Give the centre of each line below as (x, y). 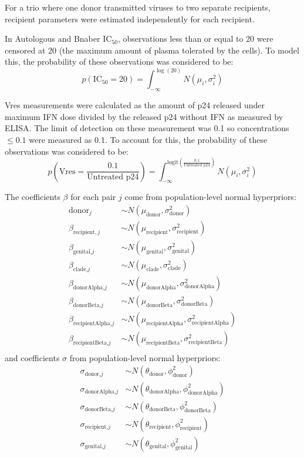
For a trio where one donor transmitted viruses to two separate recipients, (138, 7)
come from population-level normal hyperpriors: (210, 197)
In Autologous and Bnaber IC (58, 39)
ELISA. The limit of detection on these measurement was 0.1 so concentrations (147, 128)
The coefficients (33, 197)
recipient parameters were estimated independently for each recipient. (130, 19)
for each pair (93, 197)
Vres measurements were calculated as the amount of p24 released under (135, 105)
